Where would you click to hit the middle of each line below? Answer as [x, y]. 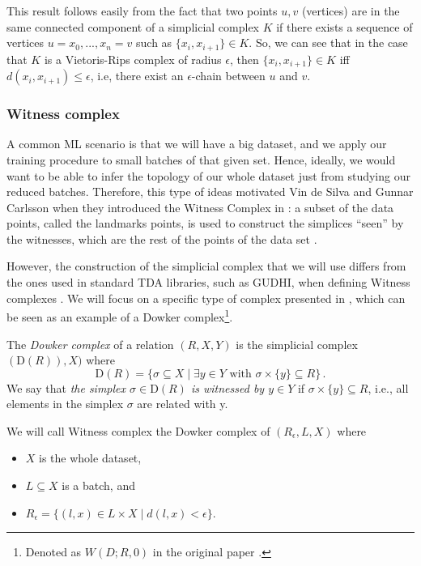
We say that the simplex [66, 387]
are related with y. [183, 404]
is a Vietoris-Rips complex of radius [133, 59]
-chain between [228, 76]
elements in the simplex [65, 404]
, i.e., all [388, 387]
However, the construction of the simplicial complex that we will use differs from [206, 266]
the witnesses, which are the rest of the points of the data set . [162, 238]
